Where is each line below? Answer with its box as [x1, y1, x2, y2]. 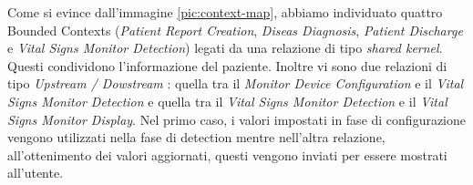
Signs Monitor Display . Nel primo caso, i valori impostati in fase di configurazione [7, 109, 467, 128]
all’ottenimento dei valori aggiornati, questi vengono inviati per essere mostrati [7, 145, 447, 164]
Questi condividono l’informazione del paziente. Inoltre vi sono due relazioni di [7, 56, 447, 75]
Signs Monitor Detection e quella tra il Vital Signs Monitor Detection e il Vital [7, 91, 447, 110]
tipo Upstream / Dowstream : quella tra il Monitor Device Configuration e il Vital [7, 74, 464, 93]
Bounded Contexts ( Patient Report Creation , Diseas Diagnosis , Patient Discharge [7, 20, 463, 39]
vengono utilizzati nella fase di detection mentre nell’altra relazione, [7, 128, 386, 147]
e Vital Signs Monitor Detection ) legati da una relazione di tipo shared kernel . [7, 38, 443, 57]
